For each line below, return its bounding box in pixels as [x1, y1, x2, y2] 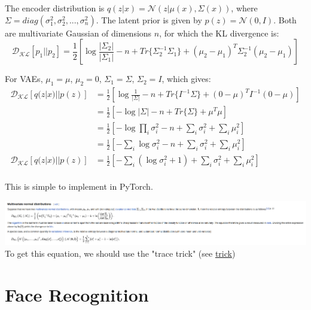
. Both [273, 13, 297, 26]
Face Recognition [5, 282, 149, 306]
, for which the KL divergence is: [159, 26, 279, 39]
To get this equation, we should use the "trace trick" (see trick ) [5, 247, 236, 259]
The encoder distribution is [5, 2, 105, 14]
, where [231, 2, 258, 14]
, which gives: [161, 72, 211, 85]
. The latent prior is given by [96, 13, 202, 26]
